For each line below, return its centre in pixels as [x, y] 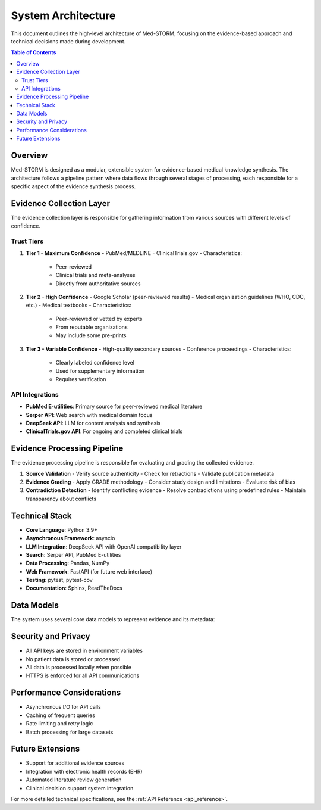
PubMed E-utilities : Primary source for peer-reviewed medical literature [114, 406]
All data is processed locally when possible [79, 668]
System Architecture [63, 15]
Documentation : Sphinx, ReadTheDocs [74, 588]
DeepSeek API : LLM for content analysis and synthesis [93, 423]
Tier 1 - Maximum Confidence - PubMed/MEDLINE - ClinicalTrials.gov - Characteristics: [134, 253]
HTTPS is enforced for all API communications [83, 675]
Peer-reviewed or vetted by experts [99, 319]
